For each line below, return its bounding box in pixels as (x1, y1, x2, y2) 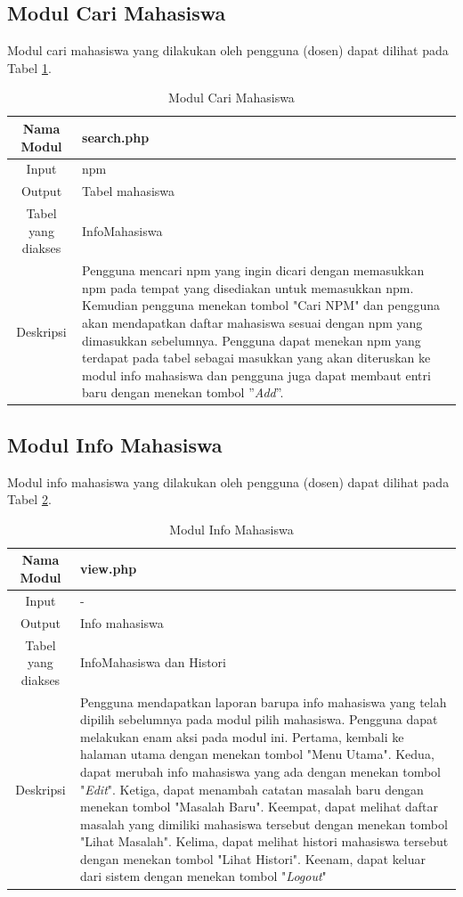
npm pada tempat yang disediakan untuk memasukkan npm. (82, 278, 414, 297)
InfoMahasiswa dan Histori (79, 653, 226, 672)
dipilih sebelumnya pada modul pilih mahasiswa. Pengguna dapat (79, 710, 438, 729)
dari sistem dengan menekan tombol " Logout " (79, 867, 327, 885)
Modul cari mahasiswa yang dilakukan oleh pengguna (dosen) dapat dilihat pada (7, 41, 449, 60)
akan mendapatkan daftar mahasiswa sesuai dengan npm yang (82, 313, 423, 331)
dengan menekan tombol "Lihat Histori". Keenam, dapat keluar (79, 849, 426, 868)
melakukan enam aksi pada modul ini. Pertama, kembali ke (79, 727, 404, 746)
